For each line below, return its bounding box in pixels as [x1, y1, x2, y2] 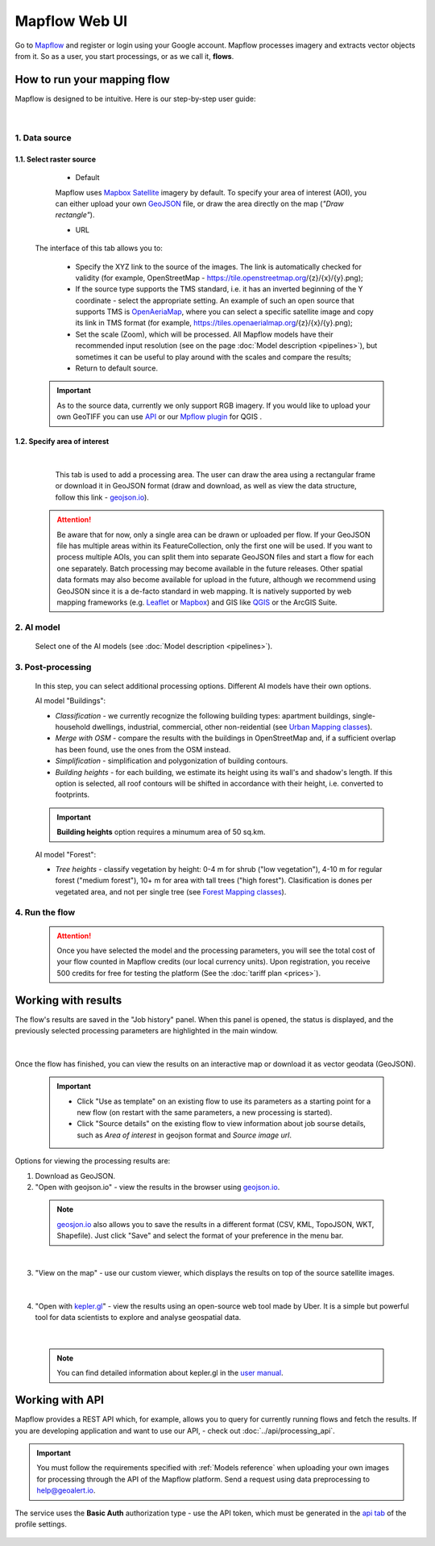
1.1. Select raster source [14, 154, 97, 164]
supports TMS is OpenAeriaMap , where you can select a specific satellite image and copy [75, 307, 374, 316]
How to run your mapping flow [14, 73, 171, 86]
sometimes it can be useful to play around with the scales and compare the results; [75, 352, 352, 362]
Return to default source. [75, 363, 159, 373]
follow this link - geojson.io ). [55, 492, 149, 502]
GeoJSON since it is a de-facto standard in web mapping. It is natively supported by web [56, 586, 352, 596]
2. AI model [14, 622, 60, 633]
